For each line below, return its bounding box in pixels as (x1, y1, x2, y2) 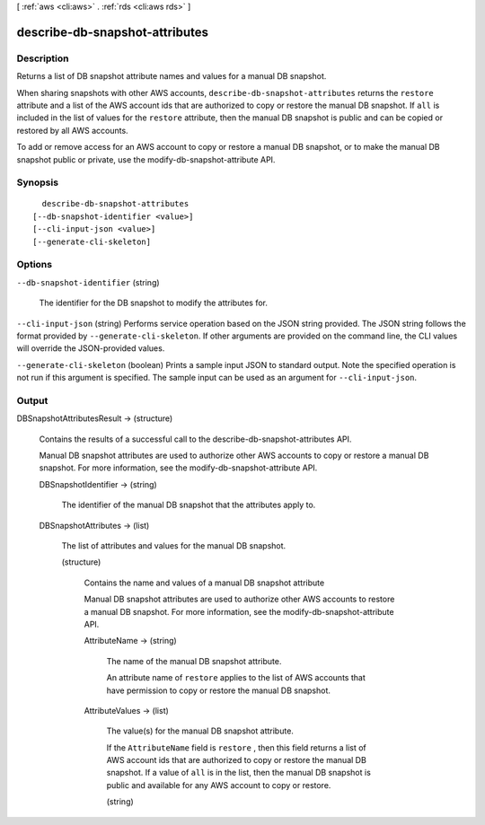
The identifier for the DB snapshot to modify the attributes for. (39, 297, 269, 309)
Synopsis (16, 176, 58, 189)
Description (16, 52, 69, 65)
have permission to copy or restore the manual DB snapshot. (106, 685, 331, 696)
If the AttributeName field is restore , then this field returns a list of (106, 742, 367, 753)
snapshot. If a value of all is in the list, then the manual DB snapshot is (106, 768, 372, 778)
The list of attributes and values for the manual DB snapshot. (61, 540, 287, 551)
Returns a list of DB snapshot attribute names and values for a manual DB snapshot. (16, 71, 327, 82)
